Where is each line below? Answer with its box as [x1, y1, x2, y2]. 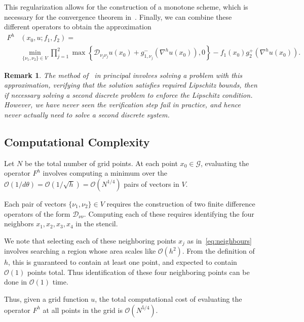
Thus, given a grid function [4, 293, 89, 304]
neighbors [4, 218, 34, 229]
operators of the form [4, 208, 70, 219]
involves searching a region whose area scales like [4, 246, 156, 256]
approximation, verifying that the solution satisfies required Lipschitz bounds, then [4, 79, 257, 90]
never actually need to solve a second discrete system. [4, 109, 170, 119]
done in [4, 276, 27, 287]
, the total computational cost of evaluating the [95, 293, 242, 304]
